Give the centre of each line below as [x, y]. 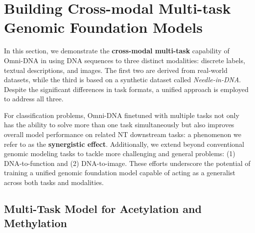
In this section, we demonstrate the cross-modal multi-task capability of [117, 51]
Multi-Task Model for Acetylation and [103, 209]
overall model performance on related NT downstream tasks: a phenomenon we [123, 134]
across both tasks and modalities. [54, 182]
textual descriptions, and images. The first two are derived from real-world [116, 70]
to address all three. [34, 99]
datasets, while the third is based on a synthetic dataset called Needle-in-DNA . [123, 80]
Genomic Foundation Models [103, 27]
